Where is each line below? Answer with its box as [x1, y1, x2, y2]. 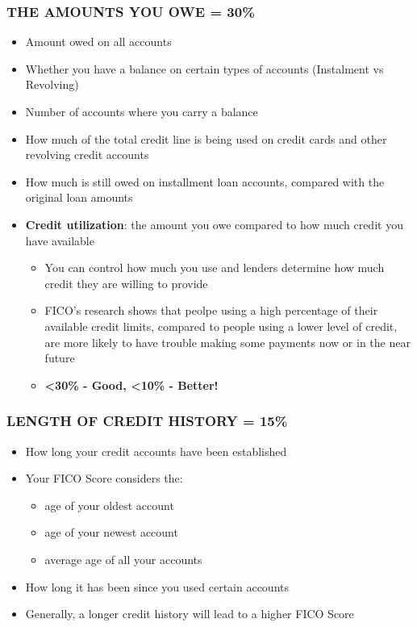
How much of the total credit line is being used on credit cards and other [25, 130, 387, 147]
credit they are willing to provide [44, 274, 208, 291]
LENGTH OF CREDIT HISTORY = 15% [6, 411, 288, 431]
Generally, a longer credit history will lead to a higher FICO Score [25, 605, 354, 622]
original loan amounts [25, 189, 133, 206]
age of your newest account [44, 524, 178, 541]
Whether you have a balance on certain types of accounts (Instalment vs [25, 60, 384, 77]
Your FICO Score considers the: [25, 470, 183, 487]
